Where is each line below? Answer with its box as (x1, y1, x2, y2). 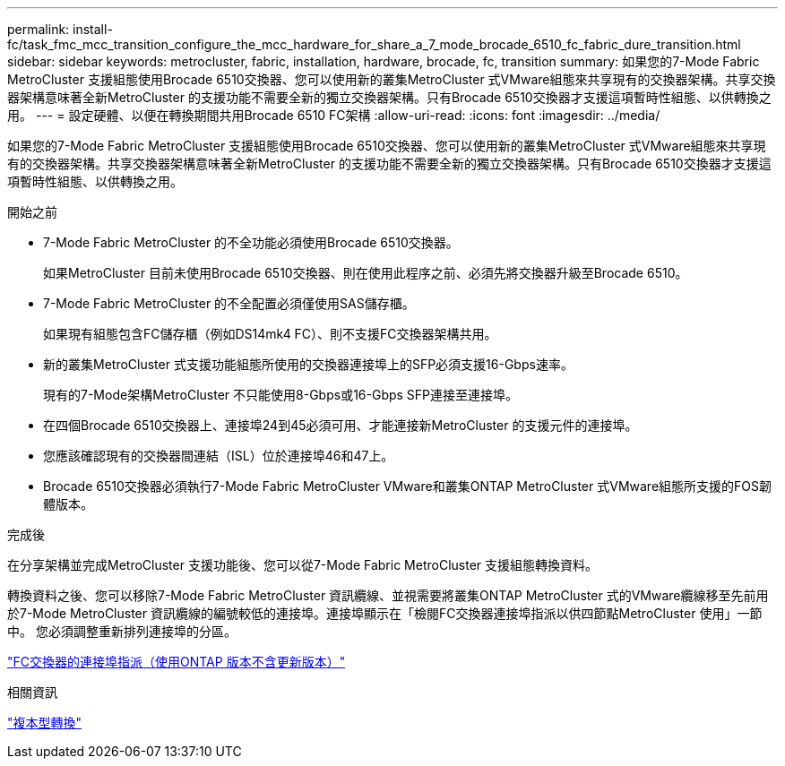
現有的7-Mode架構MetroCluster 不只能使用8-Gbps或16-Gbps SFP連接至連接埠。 (43, 387, 519, 402)
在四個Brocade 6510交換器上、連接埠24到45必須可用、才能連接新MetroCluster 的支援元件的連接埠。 (43, 417, 638, 433)
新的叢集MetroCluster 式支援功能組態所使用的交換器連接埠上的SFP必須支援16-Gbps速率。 (43, 357, 574, 372)
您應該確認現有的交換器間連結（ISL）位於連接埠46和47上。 (43, 448, 394, 463)
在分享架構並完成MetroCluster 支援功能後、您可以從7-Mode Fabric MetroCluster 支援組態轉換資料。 (7, 557, 599, 572)
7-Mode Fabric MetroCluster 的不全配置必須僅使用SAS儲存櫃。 (43, 296, 415, 311)
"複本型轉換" (7, 715, 82, 730)
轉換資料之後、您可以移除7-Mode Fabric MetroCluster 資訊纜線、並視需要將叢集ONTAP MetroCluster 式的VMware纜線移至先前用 (7, 588, 769, 603)
